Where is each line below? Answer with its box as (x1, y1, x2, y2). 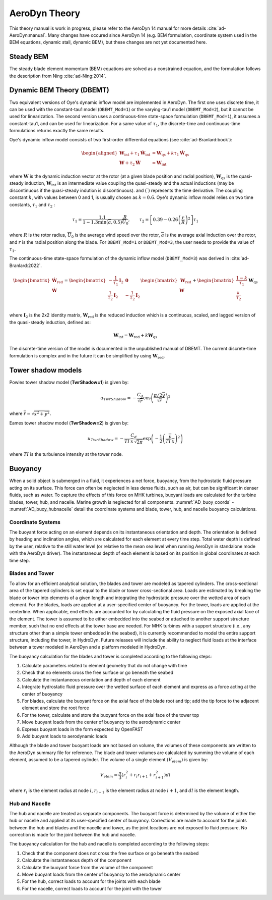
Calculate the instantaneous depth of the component (22, 857, 131, 863)
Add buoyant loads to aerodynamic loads (22, 733, 108, 739)
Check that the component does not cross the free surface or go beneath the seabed (22, 850, 199, 856)
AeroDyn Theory (9, 8, 81, 19)
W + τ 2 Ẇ (119, 160, 141, 167)
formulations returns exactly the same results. (9, 128, 105, 134)
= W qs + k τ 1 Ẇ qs (152, 150, 189, 157)
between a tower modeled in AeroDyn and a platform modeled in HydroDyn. (9, 644, 167, 650)
